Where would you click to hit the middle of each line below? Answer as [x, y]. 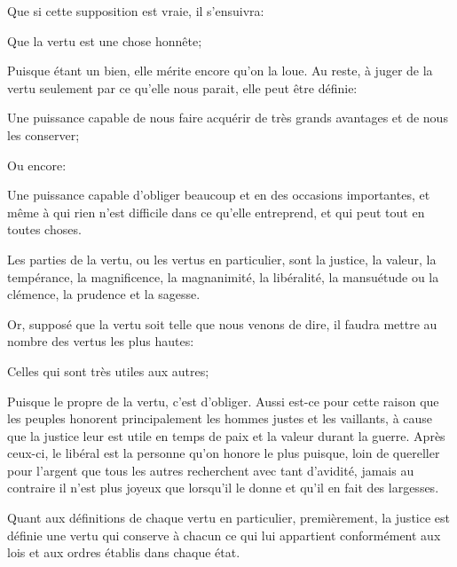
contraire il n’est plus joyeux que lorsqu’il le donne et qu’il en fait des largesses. [223, 488]
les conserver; [43, 134]
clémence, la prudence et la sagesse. [104, 294]
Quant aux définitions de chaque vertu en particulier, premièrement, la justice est [228, 518]
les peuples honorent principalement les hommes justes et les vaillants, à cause [220, 418]
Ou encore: [37, 165]
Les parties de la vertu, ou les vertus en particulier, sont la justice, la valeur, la [222, 259]
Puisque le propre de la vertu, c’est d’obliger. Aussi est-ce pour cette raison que [223, 401]
